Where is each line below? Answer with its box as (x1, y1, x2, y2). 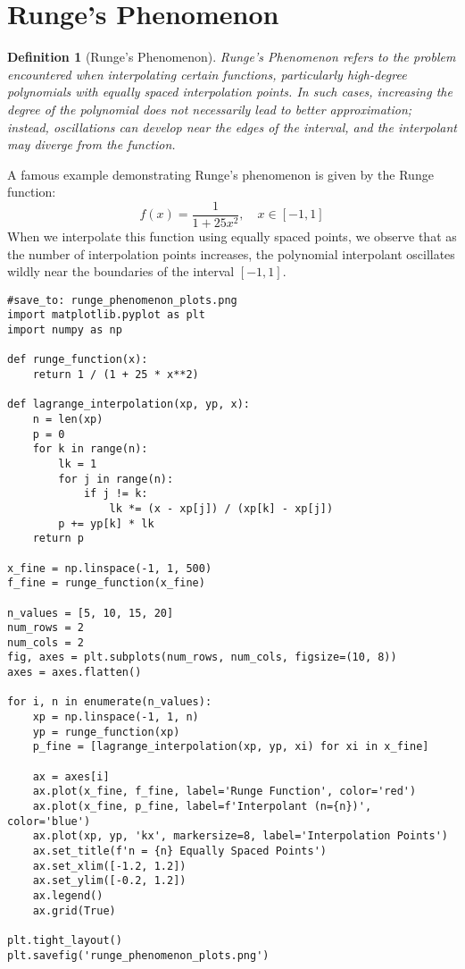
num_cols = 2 (7, 636, 84, 649)
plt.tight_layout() (7, 933, 122, 947)
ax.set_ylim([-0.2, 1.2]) (32, 874, 187, 888)
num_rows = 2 (7, 621, 84, 635)
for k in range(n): (32, 442, 148, 456)
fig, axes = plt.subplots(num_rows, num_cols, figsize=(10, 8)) (7, 651, 397, 664)
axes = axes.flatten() (7, 666, 142, 679)
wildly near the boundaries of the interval (7, 262, 235, 281)
